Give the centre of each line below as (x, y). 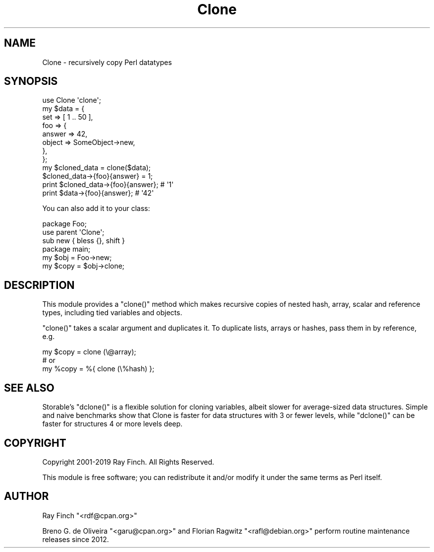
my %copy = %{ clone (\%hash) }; (98, 369)
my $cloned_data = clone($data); (97, 168)
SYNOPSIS (31, 81)
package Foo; (64, 224)
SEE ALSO (29, 388)
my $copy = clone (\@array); (89, 352)
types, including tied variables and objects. (112, 313)
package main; (66, 249)
